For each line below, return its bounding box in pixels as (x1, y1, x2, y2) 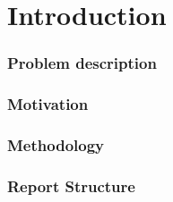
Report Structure (7, 174, 135, 197)
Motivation (7, 93, 89, 115)
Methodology (7, 133, 105, 156)
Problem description (7, 52, 157, 74)
